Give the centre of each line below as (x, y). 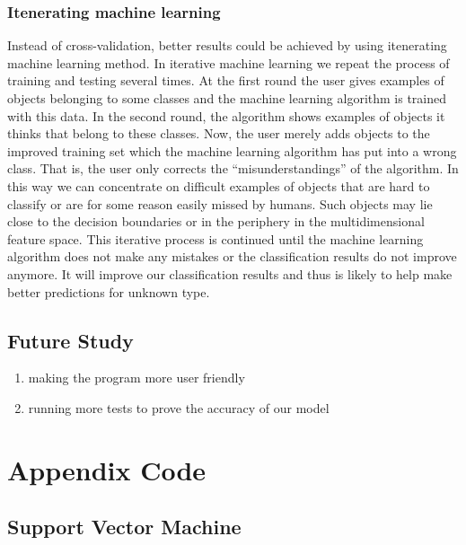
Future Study (70, 340)
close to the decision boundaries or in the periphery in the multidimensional (216, 221)
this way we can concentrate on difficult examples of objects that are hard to (219, 185)
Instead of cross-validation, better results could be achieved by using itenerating (227, 45)
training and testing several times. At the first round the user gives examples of (226, 80)
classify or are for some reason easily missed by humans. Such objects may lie (220, 203)
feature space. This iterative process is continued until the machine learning (215, 238)
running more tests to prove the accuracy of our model (179, 407)
